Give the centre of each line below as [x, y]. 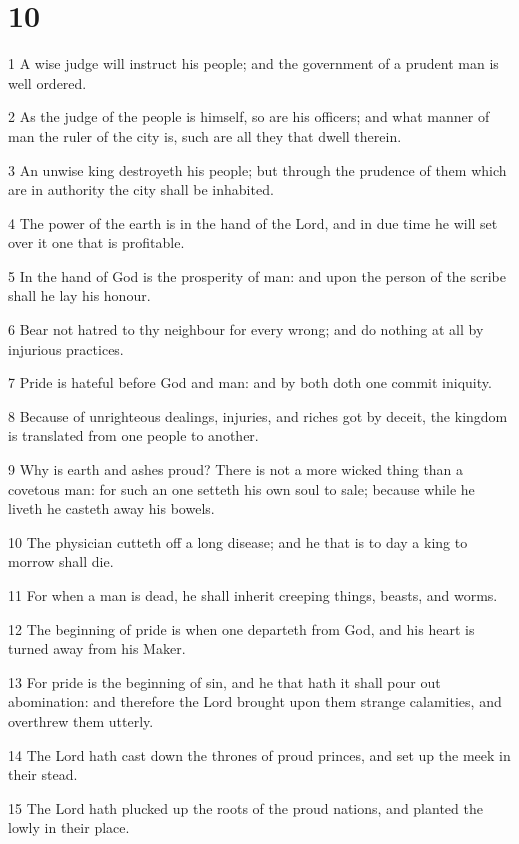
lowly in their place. [69, 827]
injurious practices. [66, 348]
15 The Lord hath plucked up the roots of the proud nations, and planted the [245, 807]
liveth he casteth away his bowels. [111, 508]
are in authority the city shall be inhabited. [141, 189]
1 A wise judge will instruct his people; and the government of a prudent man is [253, 63]
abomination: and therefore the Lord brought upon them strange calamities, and [255, 701]
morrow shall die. [61, 561]
